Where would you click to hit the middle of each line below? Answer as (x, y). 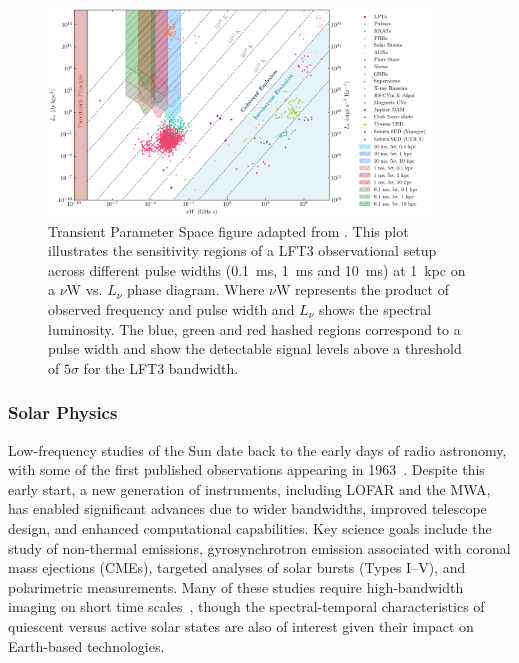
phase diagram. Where (195, 289)
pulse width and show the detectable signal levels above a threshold (255, 348)
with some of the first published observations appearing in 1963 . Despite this (246, 469)
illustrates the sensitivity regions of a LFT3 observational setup (242, 250)
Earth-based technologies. (86, 645)
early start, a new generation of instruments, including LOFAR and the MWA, (249, 488)
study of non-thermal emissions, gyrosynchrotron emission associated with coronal (259, 547)
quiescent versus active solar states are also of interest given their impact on (241, 625)
